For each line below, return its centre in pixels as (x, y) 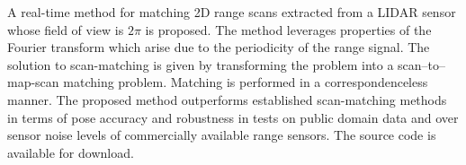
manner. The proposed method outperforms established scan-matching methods (227, 99)
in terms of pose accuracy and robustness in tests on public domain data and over (233, 117)
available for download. (71, 152)
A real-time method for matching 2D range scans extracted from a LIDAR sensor (232, 12)
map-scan (33, 82)
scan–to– (422, 64)
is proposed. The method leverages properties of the (288, 29)
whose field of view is (66, 29)
